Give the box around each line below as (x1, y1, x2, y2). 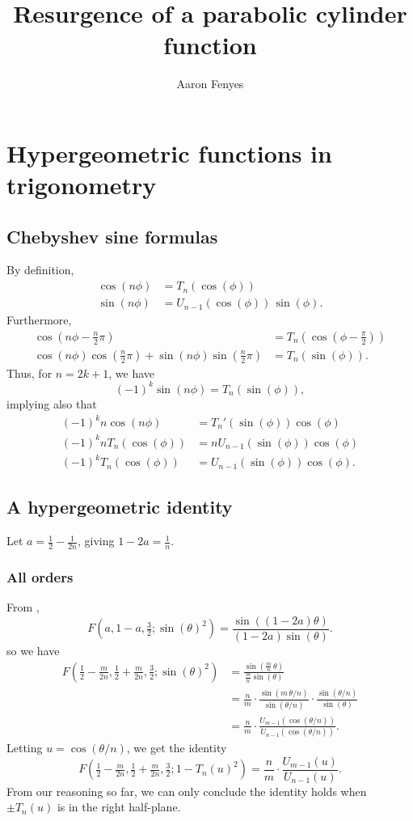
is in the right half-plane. (57, 798, 181, 815)
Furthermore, (6, 311, 72, 328)
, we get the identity (126, 739, 227, 756)
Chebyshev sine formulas (6, 223, 218, 248)
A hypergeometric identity (6, 494, 233, 519)
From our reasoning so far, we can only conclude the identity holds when (6, 782, 367, 799)
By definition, (6, 261, 74, 278)
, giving (77, 532, 115, 549)
